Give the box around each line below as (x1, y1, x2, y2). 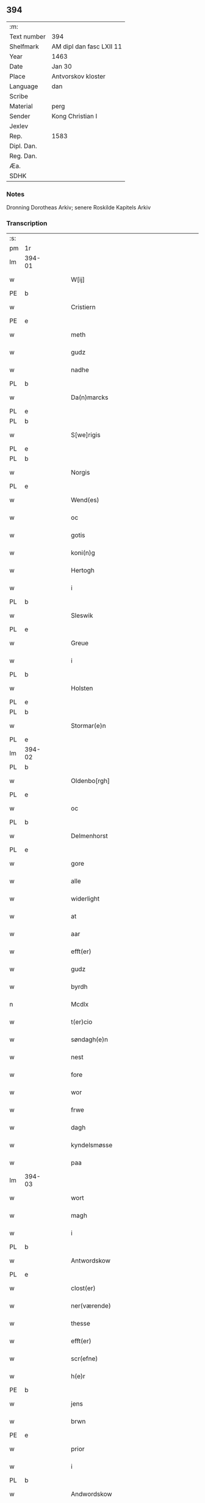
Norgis (71, 468, 90, 477)
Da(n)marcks (71, 393, 109, 402)
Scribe (9, 92, 29, 100)
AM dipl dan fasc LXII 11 (51, 42, 122, 51)
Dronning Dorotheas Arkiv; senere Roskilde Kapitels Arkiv (6, 204, 151, 211)
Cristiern (71, 303, 96, 312)
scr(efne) (71, 1354, 98, 1363)
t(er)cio (71, 1018, 93, 1026)
